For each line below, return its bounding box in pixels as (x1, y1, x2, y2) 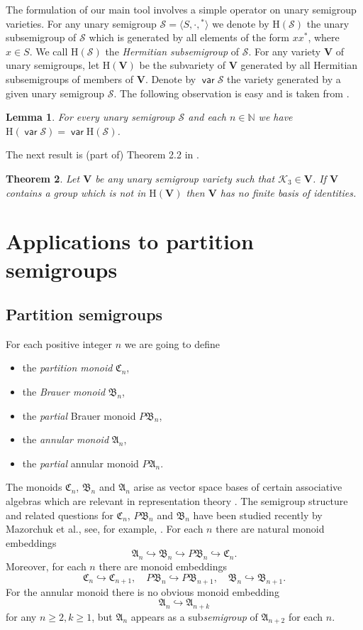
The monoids (6, 479, 62, 494)
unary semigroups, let (6, 58, 100, 72)
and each (188, 109, 226, 124)
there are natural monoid (216, 521, 325, 536)
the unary (306, 16, 350, 31)
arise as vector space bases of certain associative (133, 479, 342, 494)
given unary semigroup (6, 85, 105, 100)
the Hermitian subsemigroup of (105, 43, 240, 58)
